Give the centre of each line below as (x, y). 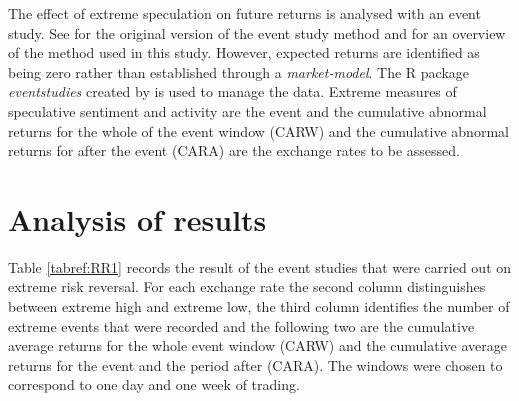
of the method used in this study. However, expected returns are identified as (244, 52)
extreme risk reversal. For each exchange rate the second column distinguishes (247, 286)
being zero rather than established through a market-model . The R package (239, 71)
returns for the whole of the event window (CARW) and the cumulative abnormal (258, 130)
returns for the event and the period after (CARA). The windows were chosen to (255, 364)
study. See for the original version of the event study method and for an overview (257, 32)
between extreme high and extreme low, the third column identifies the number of (259, 306)
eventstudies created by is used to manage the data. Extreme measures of (232, 91)
